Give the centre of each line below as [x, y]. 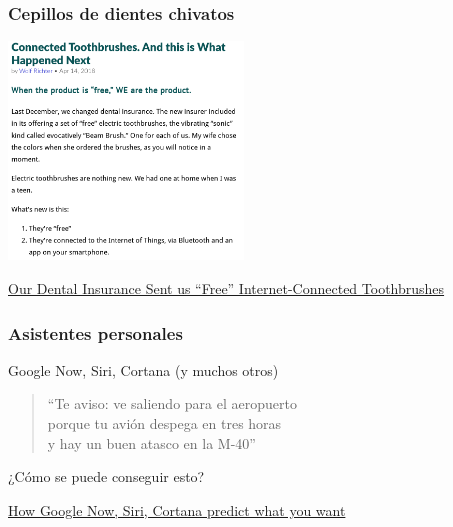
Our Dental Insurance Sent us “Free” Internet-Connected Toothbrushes [226, 288]
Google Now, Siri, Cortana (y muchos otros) [143, 369]
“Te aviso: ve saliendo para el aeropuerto [172, 403]
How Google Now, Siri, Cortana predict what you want [177, 509]
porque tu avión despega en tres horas [164, 423]
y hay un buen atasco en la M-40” [151, 442]
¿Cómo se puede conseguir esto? [106, 476]
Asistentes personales [95, 332]
